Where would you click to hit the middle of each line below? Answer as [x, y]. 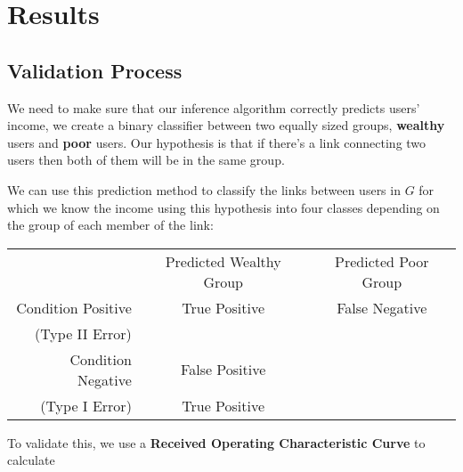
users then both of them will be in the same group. [146, 160]
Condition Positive [74, 307]
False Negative [382, 307]
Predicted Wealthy [223, 261]
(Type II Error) [83, 333]
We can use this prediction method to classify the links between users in [204, 189]
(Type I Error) [86, 405]
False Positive [223, 370]
